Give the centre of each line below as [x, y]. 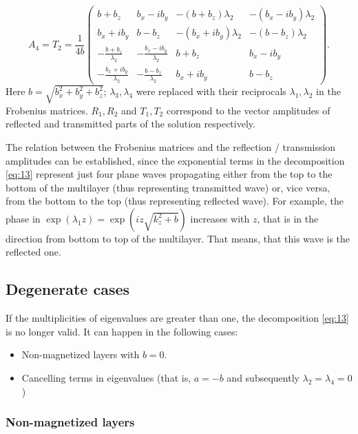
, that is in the [288, 218]
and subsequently [263, 378]
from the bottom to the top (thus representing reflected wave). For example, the [175, 201]
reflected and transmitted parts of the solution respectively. [130, 124]
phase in [23, 218]
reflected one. [33, 252]
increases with [220, 218]
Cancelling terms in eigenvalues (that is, [106, 378]
